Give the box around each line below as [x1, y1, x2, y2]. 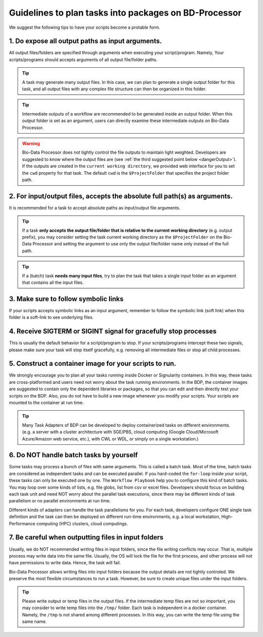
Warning [22, 140, 40, 146]
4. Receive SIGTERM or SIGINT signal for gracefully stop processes [9, 327, 217, 336]
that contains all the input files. [22, 279, 84, 285]
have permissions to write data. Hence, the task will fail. [9, 560, 121, 566]
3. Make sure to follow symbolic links [9, 295, 124, 303]
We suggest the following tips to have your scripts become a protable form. [9, 24, 160, 30]
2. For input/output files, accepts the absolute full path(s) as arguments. [9, 192, 233, 200]
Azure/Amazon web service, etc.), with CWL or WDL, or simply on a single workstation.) [22, 436, 199, 441]
